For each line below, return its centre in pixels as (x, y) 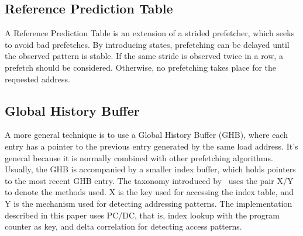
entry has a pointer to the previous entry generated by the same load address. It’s (151, 146)
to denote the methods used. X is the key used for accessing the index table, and (149, 192)
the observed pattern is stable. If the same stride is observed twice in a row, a (144, 56)
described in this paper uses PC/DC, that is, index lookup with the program (142, 215)
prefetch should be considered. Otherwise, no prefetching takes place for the (141, 67)
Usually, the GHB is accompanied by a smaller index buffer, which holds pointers (150, 169)
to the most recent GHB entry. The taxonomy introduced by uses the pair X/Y (149, 180)
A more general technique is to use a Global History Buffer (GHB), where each (146, 135)
